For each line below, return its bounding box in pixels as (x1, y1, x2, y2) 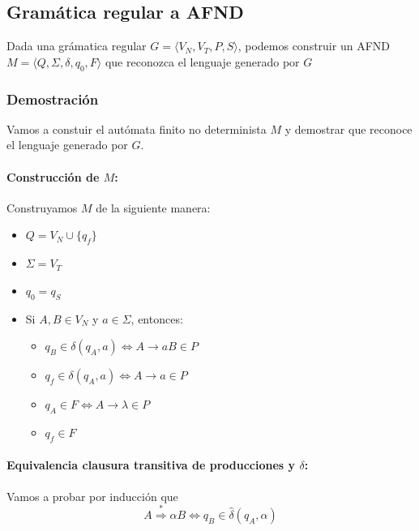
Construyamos (6, 199, 78, 216)
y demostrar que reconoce (284, 120, 413, 137)
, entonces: (130, 310, 183, 327)
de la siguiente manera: (96, 199, 211, 216)
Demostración (6, 88, 99, 109)
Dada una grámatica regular (6, 37, 147, 54)
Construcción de (6, 168, 100, 185)
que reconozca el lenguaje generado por (105, 53, 300, 70)
